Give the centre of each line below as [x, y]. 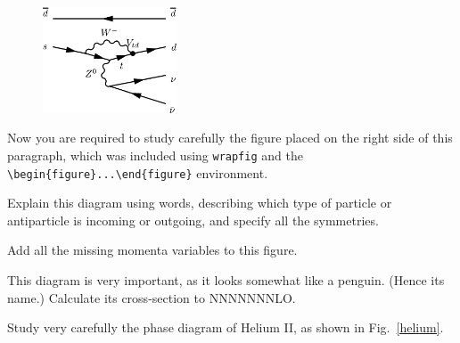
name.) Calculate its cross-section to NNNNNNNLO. [152, 297]
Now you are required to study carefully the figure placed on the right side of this [230, 138]
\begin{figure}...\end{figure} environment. [138, 172]
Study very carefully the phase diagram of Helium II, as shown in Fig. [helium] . [226, 327]
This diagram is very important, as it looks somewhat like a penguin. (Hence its [226, 279]
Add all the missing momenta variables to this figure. [152, 250]
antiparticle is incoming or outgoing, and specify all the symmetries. [193, 220]
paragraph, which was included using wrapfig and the [155, 155]
